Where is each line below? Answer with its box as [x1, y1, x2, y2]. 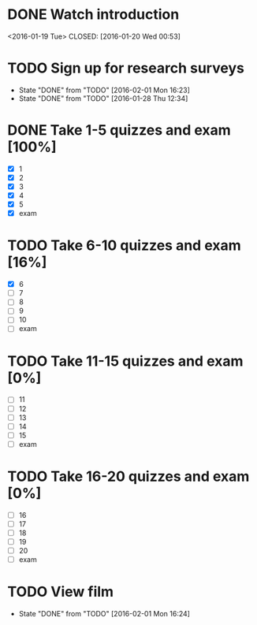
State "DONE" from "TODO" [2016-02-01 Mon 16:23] [18, 85, 191, 95]
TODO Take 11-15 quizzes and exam [7, 352, 244, 370]
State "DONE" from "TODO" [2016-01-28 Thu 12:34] [18, 93, 188, 103]
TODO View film [7, 583, 114, 601]
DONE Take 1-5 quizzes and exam [7, 121, 232, 140]
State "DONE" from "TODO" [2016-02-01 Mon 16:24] [18, 609, 191, 619]
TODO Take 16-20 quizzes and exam [7, 467, 250, 485]
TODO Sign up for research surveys [7, 59, 245, 77]
